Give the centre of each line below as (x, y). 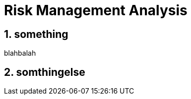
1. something (36, 34)
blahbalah (20, 53)
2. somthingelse (45, 72)
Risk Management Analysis (96, 10)
